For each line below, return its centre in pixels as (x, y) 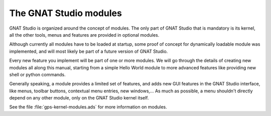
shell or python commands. (38, 74)
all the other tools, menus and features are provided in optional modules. (84, 35)
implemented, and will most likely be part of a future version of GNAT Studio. (89, 51)
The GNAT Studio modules (66, 13)
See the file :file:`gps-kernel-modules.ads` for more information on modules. (88, 107)
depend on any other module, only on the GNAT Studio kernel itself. (79, 98)
